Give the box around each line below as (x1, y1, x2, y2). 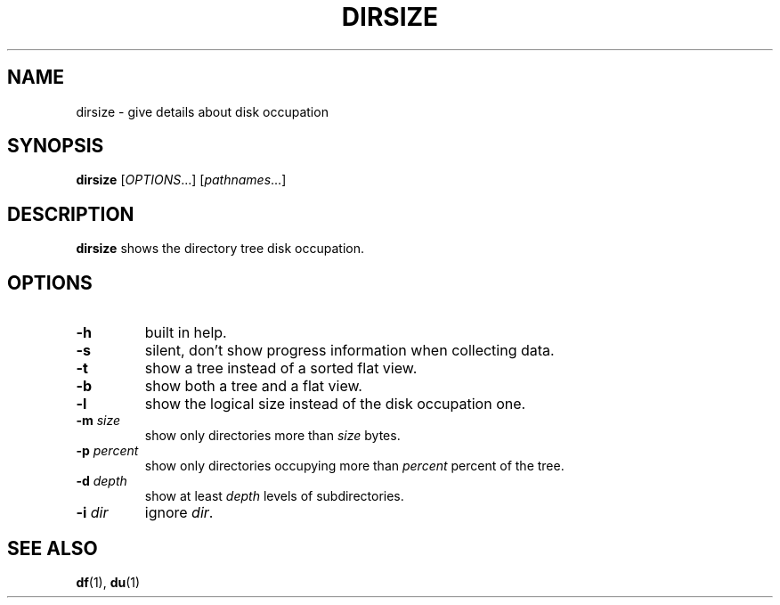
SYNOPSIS (7, 135, 104, 158)
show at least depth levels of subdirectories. (144, 488, 404, 504)
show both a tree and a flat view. (144, 377, 362, 396)
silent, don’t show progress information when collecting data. (144, 341, 555, 360)
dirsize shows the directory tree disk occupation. (76, 241, 364, 257)
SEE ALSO (7, 536, 98, 560)
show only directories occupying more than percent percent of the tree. (144, 458, 565, 474)
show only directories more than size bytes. (144, 428, 401, 444)
